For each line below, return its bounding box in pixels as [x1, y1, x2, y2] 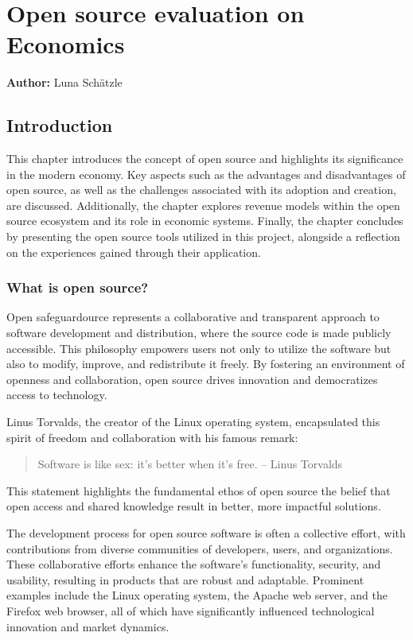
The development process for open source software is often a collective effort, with [6, 525, 406, 541]
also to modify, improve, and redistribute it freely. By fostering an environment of [6, 355, 405, 372]
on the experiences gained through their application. [6, 243, 261, 260]
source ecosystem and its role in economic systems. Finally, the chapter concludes [6, 212, 403, 229]
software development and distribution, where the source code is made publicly [6, 324, 392, 341]
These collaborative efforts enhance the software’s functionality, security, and [6, 556, 381, 572]
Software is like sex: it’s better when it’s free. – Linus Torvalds [37, 456, 343, 472]
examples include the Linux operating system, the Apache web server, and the [6, 587, 388, 603]
